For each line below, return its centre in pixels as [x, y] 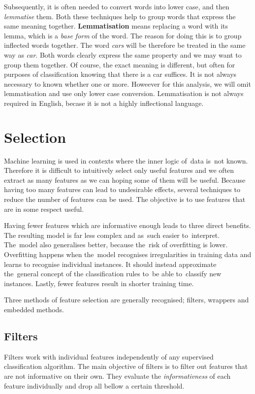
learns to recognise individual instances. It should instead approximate [110, 264]
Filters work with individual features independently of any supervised [109, 356]
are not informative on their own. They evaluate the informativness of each [117, 376]
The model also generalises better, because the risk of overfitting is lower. [116, 245]
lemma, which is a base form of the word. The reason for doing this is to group [123, 35]
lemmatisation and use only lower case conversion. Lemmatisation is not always [124, 93]
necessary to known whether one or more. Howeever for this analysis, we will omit [127, 83]
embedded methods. [34, 309]
